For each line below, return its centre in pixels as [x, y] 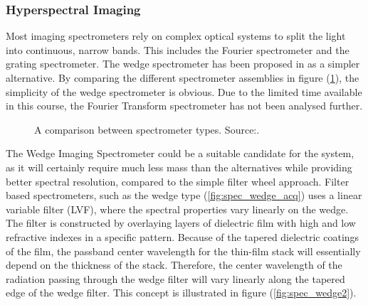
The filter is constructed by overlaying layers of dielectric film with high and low [181, 223]
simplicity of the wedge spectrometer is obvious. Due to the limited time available [184, 91]
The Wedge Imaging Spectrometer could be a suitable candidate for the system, [180, 153]
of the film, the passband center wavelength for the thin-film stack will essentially [183, 251]
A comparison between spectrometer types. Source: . [147, 129]
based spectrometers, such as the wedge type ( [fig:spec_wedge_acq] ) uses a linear [184, 195]
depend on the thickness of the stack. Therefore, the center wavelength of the [174, 265]
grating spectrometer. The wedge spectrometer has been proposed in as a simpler [183, 64]
